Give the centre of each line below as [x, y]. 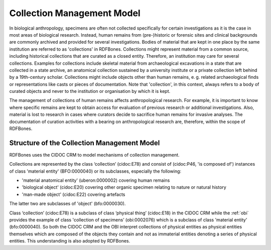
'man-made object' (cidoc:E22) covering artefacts [74, 194]
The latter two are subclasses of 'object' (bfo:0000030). [67, 204]
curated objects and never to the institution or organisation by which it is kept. [90, 91]
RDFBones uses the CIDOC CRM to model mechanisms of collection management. [95, 155]
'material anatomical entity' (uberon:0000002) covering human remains [96, 180]
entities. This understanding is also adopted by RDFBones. [70, 241]
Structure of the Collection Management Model [85, 143]
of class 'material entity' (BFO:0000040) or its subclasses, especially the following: [95, 171]
